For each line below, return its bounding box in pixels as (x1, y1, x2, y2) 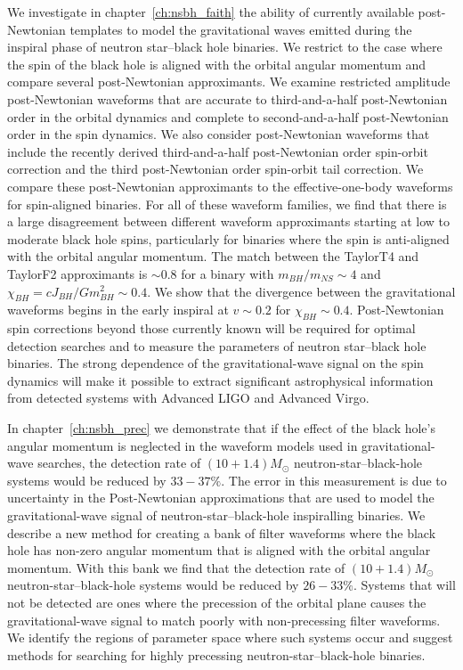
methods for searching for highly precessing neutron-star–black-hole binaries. (7, 645, 426, 664)
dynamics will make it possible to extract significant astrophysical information (7, 371, 434, 389)
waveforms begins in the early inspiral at (7, 300, 229, 319)
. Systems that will (353, 576, 456, 594)
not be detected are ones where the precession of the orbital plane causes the (7, 593, 426, 611)
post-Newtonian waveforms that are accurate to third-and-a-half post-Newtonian (7, 89, 448, 108)
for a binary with (181, 264, 274, 282)
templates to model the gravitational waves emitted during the (69, 20, 412, 38)
